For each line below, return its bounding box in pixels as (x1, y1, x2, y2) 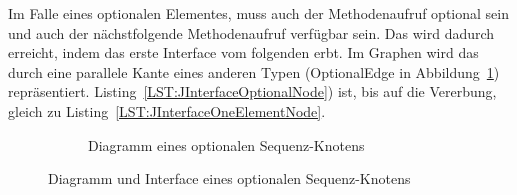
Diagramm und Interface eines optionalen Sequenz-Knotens (48, 168, 411, 189)
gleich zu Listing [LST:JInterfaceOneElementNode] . (8, 100, 326, 121)
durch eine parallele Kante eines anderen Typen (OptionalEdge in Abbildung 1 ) (8, 61, 500, 82)
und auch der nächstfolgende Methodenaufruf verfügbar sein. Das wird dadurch (8, 22, 495, 43)
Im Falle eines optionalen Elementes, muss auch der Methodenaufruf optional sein (8, 3, 509, 23)
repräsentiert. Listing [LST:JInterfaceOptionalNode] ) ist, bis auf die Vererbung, (8, 81, 497, 102)
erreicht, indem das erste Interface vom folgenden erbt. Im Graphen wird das (8, 42, 479, 63)
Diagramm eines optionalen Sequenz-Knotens (88, 134, 365, 155)
